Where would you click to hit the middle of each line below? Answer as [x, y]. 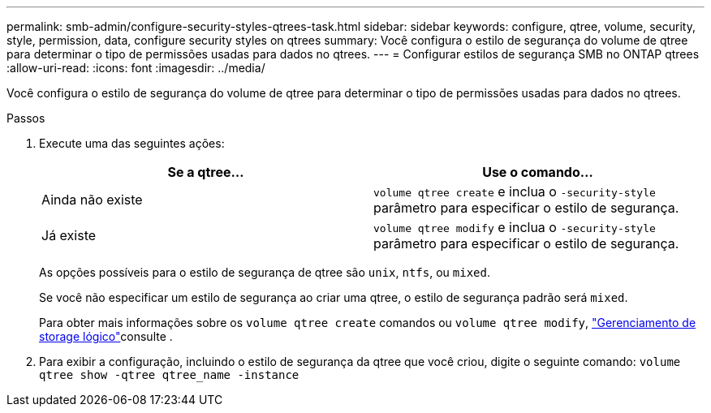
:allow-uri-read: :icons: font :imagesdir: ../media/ [136, 68]
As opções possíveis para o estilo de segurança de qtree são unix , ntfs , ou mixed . [265, 272]
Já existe [69, 235]
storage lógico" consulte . [106, 336]
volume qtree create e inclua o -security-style [515, 191]
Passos [26, 118]
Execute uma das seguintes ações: [132, 143]
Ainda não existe [92, 200]
